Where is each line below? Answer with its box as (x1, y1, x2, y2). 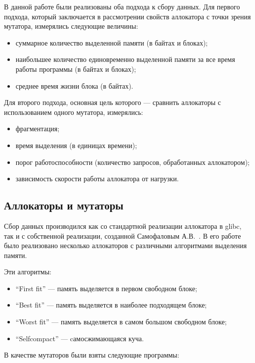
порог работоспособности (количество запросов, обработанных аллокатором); (15, 156, 250, 167)
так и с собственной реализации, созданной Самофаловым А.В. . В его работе (4, 230, 241, 241)
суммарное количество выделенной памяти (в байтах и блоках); (15, 37, 208, 48)
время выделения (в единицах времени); (15, 140, 137, 150)
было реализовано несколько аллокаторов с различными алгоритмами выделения (4, 240, 247, 251)
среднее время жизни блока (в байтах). (15, 80, 133, 91)
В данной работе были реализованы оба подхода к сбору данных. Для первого (4, 1, 240, 11)
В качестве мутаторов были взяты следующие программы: (4, 350, 179, 360)
